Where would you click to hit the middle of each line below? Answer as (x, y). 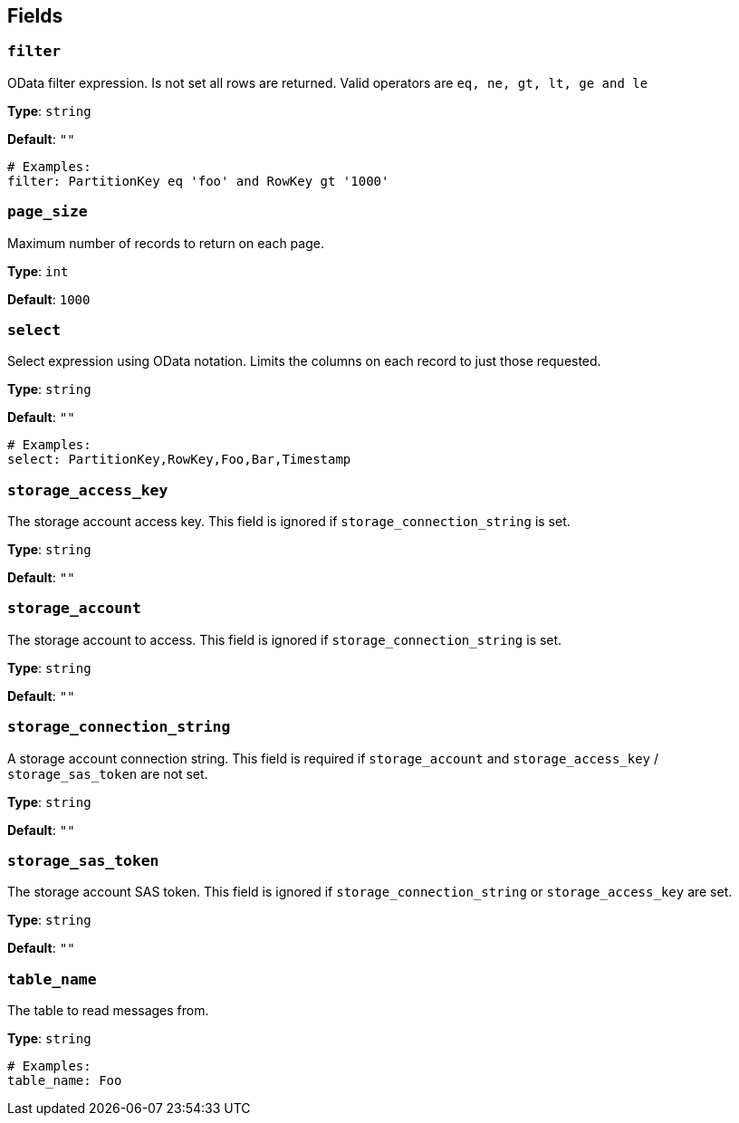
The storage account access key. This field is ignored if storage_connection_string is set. (289, 522)
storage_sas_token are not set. (108, 773)
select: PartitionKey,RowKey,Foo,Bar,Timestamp (179, 460)
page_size (48, 212)
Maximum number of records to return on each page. (166, 243)
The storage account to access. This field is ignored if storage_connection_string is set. (285, 639)
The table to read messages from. (108, 1011)
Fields (35, 16)
